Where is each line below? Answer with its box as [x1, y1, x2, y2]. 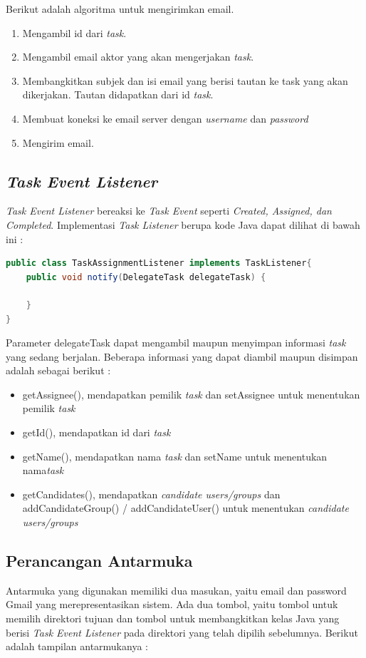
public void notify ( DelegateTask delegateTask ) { [26, 272, 266, 282]
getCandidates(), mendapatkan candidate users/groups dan [22, 486, 281, 501]
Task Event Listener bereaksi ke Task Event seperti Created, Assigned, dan [6, 203, 332, 218]
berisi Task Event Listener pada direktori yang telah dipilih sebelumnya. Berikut [6, 624, 358, 639]
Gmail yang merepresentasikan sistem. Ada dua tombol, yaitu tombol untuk [6, 597, 338, 612]
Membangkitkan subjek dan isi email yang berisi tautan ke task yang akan [22, 73, 348, 88]
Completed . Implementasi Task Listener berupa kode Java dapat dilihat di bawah [6, 217, 360, 232]
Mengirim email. [22, 135, 94, 150]
